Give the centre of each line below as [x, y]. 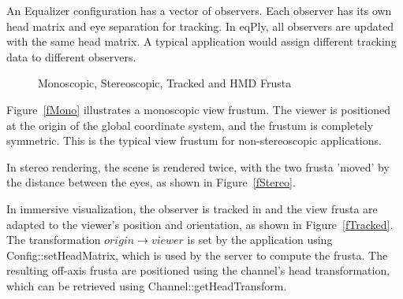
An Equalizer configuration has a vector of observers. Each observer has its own [199, 10]
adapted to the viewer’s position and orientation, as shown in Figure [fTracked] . [200, 224]
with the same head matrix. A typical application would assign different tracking [201, 41]
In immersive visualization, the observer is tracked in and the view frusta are [192, 208]
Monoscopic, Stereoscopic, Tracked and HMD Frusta [165, 83]
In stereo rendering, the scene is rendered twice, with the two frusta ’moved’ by [198, 166]
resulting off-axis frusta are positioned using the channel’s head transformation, [198, 270]
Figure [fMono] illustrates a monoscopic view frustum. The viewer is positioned [198, 109]
